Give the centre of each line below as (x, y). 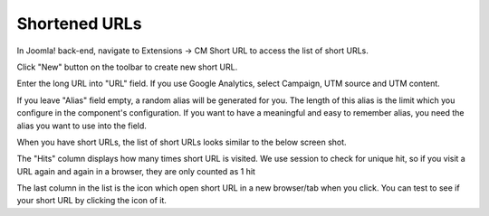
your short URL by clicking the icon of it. (92, 201)
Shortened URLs (79, 23)
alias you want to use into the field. (81, 126)
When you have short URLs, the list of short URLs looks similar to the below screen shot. (182, 142)
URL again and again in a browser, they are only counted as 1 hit (136, 171)
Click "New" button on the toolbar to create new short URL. (127, 67)
